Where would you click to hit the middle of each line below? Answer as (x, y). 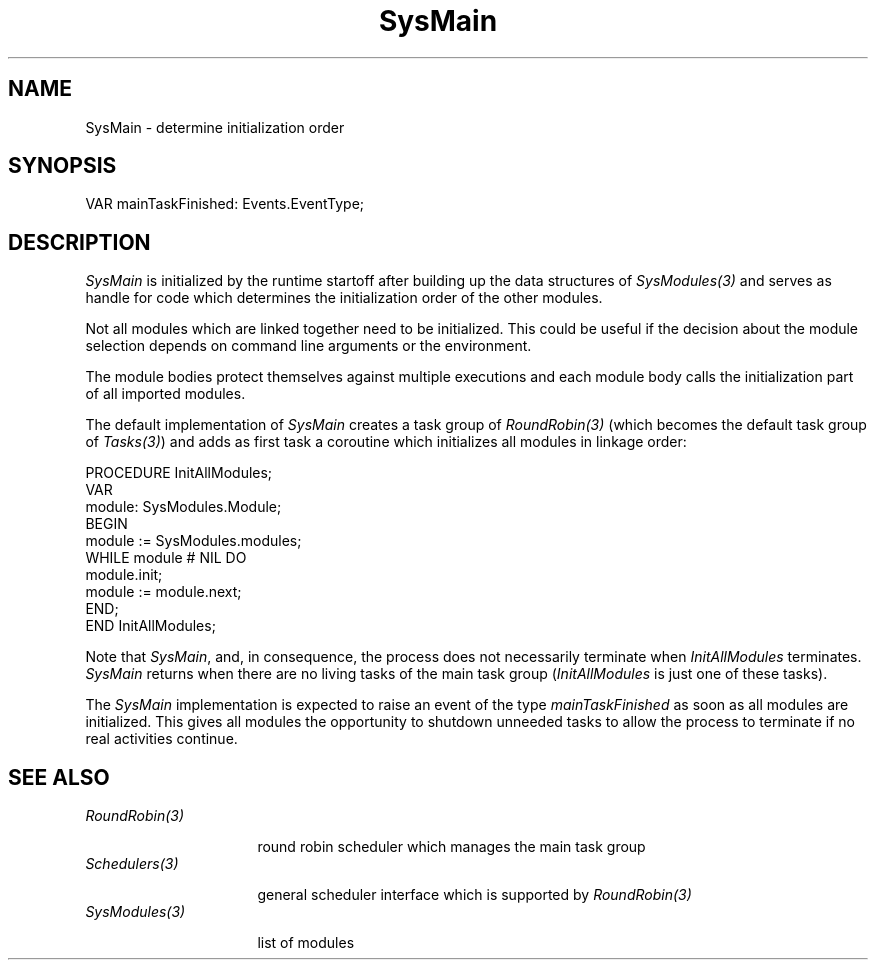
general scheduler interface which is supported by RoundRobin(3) (474, 895)
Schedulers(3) (132, 864)
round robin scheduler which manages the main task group (451, 847)
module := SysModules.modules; (193, 541)
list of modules (306, 943)
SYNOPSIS (62, 166)
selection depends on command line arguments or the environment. (308, 346)
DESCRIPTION (79, 242)
